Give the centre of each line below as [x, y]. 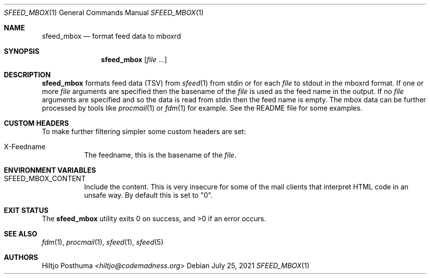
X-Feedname [25, 147]
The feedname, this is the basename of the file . [160, 155]
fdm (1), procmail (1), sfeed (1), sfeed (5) [103, 242]
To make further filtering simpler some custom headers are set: [144, 131]
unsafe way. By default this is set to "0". [148, 195]
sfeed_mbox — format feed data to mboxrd [111, 36]
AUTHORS [21, 257]
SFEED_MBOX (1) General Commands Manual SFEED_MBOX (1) [104, 12]
